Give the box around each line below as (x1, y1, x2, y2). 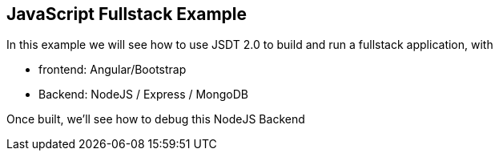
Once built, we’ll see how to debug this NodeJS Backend (6, 112, 305, 127)
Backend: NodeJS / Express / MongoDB (38, 87, 249, 102)
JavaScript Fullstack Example (6, 4, 247, 24)
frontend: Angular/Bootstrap (38, 62, 187, 77)
